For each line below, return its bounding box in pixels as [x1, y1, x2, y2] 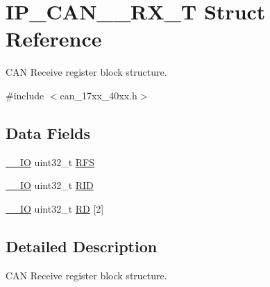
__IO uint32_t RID [6, 178, 94, 192]
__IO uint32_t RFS [6, 154, 94, 169]
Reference [6, 24, 102, 53]
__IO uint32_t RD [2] [6, 201, 104, 215]
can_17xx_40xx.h [60, 88, 137, 102]
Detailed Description [6, 235, 158, 256]
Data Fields [6, 122, 91, 143]
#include [6, 88, 44, 102]
